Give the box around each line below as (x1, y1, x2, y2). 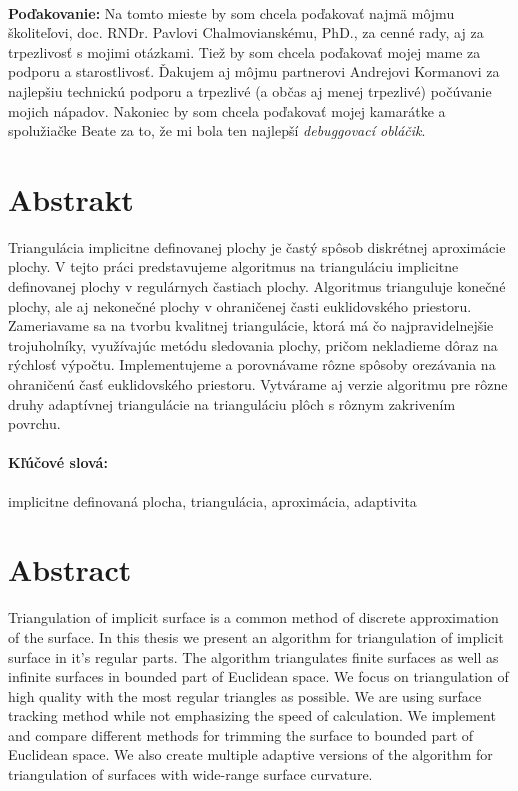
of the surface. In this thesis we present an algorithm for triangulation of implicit (8, 626, 504, 647)
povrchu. (8, 413, 61, 434)
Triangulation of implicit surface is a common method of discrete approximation (8, 607, 499, 628)
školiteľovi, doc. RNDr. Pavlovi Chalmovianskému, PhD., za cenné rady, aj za (8, 22, 484, 43)
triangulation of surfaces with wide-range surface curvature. (8, 764, 373, 785)
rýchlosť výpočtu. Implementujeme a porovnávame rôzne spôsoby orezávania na (8, 354, 496, 375)
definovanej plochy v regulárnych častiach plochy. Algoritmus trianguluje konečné (8, 276, 506, 297)
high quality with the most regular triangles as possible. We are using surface (8, 685, 482, 706)
